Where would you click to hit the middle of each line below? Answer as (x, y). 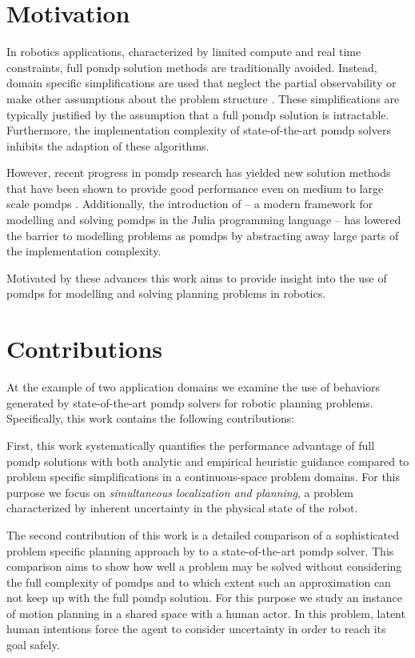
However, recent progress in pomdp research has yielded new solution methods (199, 173)
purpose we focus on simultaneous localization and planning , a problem (180, 492)
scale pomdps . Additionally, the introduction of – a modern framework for (190, 204)
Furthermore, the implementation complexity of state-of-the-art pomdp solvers (199, 130)
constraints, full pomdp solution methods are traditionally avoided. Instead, (192, 67)
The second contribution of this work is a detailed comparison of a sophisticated (203, 534)
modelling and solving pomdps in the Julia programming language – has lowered (204, 220)
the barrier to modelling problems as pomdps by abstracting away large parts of (203, 235)
